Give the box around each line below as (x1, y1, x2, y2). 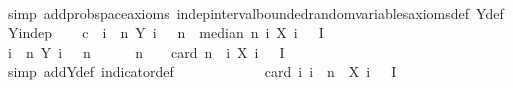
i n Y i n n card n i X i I (7, 41, 285, 62)
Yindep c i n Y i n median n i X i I (7, 22, 324, 43)
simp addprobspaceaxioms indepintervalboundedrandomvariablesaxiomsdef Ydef (7, 2, 504, 23)
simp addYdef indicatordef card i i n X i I (7, 61, 397, 82)
